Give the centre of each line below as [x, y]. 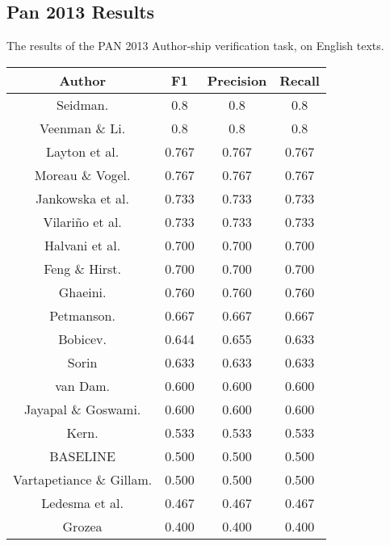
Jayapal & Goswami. [82, 409]
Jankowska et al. [83, 198]
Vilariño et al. [82, 221]
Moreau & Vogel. [82, 174]
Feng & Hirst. [83, 268]
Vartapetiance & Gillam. [83, 479]
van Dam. [82, 385]
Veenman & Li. [83, 128]
